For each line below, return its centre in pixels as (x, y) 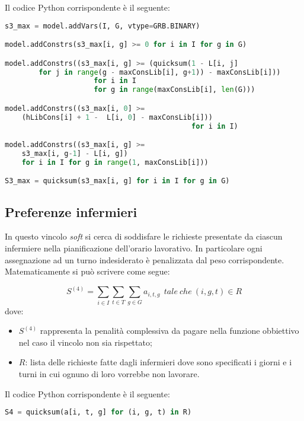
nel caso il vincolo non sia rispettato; (85, 342)
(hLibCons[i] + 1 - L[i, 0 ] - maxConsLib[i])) (117, 117)
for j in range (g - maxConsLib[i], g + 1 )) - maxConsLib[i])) (160, 72)
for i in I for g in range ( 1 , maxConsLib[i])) (115, 162)
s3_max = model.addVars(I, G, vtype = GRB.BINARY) (103, 26)
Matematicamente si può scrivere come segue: (87, 271)
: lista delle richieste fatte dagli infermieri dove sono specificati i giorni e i (159, 362)
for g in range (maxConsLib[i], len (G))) (175, 90)
